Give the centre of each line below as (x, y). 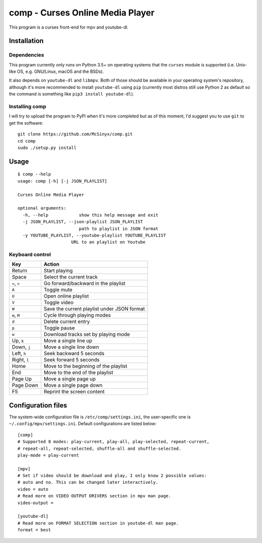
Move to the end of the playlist (79, 373)
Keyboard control (30, 255)
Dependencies (27, 55)
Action (52, 264)
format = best (34, 530)
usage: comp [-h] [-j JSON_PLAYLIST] (63, 181)
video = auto (33, 489)
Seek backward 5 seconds (74, 353)
